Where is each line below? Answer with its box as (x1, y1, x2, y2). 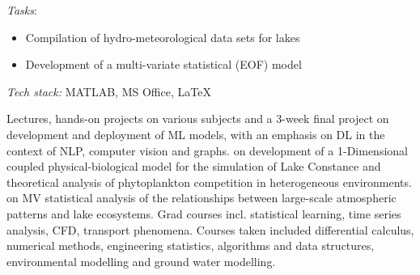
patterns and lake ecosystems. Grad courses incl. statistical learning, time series (6, 205, 401, 222)
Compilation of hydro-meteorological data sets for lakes (25, 28, 300, 45)
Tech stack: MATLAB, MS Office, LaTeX (6, 82, 211, 99)
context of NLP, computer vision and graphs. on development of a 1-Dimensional (6, 142, 408, 159)
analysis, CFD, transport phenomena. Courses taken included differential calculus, (6, 221, 414, 238)
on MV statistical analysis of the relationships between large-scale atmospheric (6, 189, 397, 206)
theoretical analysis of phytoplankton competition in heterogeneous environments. (6, 173, 412, 190)
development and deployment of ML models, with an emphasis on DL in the (6, 125, 385, 142)
